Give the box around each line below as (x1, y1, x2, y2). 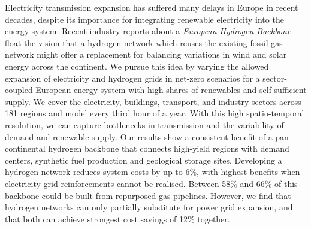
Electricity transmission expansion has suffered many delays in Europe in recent (5, 1, 298, 13)
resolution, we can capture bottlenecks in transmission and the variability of (5, 118, 284, 131)
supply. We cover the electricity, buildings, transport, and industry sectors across (5, 95, 301, 107)
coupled (5, 83, 33, 96)
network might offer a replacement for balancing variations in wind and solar (5, 48, 287, 61)
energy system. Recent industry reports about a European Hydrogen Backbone (5, 25, 291, 37)
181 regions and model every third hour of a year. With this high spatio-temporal (5, 107, 304, 119)
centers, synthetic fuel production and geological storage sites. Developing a (5, 153, 282, 166)
